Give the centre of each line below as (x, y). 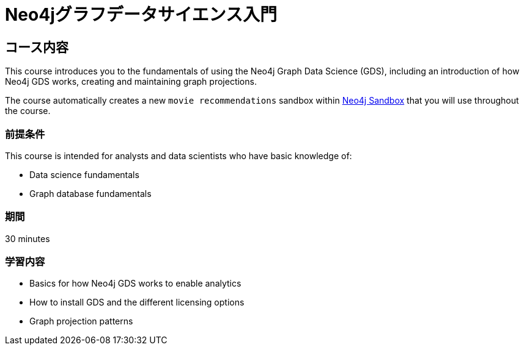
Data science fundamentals (84, 174)
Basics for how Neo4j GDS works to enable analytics (135, 284)
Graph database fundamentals (90, 193)
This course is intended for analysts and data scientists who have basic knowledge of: (179, 155)
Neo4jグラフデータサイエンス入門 (141, 15)
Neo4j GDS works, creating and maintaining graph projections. (131, 82)
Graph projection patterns (81, 321)
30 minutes (28, 238)
